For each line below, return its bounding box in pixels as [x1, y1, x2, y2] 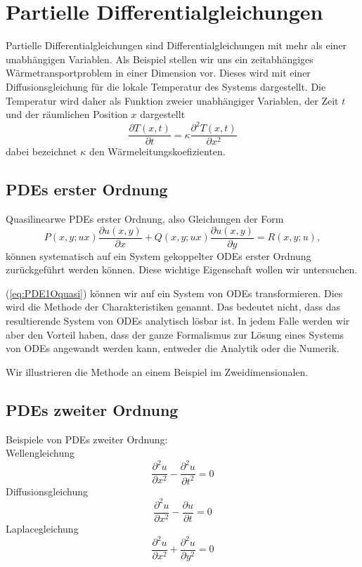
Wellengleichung [6, 445, 75, 460]
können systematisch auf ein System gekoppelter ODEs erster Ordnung [6, 248, 311, 263]
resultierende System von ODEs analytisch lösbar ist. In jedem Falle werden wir [6, 313, 350, 328]
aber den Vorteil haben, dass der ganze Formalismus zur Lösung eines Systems [6, 327, 344, 341]
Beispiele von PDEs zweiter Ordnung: [6, 431, 168, 446]
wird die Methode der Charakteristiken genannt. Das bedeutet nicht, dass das [6, 299, 340, 314]
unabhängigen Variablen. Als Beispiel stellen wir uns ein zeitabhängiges [6, 51, 313, 66]
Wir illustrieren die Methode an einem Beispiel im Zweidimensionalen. [6, 364, 309, 379]
